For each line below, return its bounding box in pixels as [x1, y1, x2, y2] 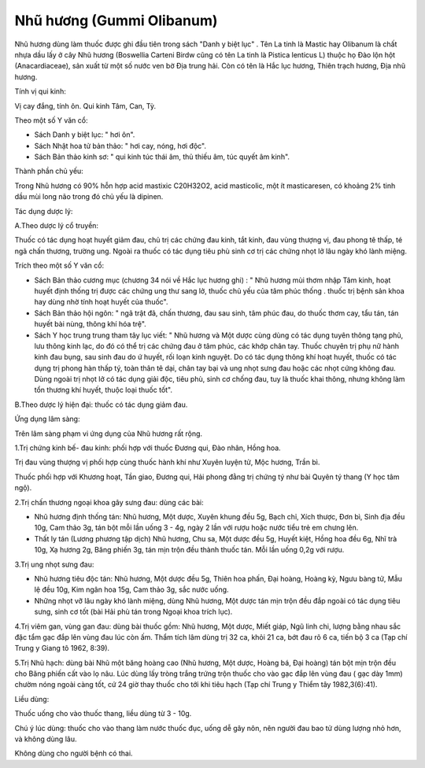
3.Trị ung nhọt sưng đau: [14, 559, 94, 569]
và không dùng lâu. [14, 734, 77, 744]
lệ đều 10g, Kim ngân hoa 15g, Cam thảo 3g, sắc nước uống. [34, 585, 229, 594]
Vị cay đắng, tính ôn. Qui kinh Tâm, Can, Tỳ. [14, 101, 157, 110]
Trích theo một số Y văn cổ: [14, 260, 105, 271]
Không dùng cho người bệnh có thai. [14, 748, 133, 759]
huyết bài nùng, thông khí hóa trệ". [34, 319, 147, 329]
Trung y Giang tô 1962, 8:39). [14, 644, 110, 653]
